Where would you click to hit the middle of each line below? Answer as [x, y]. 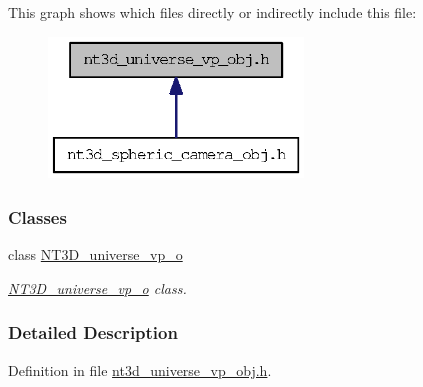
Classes [37, 217]
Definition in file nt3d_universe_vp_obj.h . [140, 369]
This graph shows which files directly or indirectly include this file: [212, 12]
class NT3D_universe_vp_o [95, 254]
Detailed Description [93, 332]
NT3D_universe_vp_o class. [97, 287]
